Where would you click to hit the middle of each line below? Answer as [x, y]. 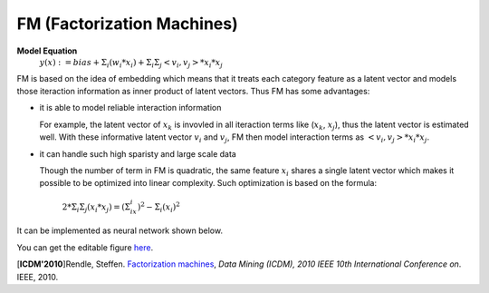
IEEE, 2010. [38, 277]
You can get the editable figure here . [85, 247]
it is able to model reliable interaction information [130, 108]
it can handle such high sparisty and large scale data [138, 153]
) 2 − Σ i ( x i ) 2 [158, 207]
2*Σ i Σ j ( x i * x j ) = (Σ [96, 208]
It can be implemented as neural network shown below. [120, 230]
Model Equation [47, 51]
